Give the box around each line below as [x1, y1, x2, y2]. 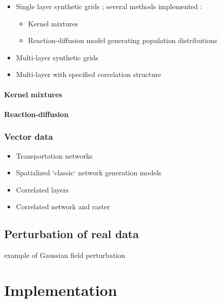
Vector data [4, 130, 53, 143]
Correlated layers [16, 184, 69, 195]
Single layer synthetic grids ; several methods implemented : [16, 1, 202, 11]
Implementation [4, 279, 117, 300]
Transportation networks [16, 150, 93, 161]
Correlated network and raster [16, 201, 110, 212]
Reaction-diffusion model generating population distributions [28, 35, 217, 46]
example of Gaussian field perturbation [4, 250, 125, 260]
